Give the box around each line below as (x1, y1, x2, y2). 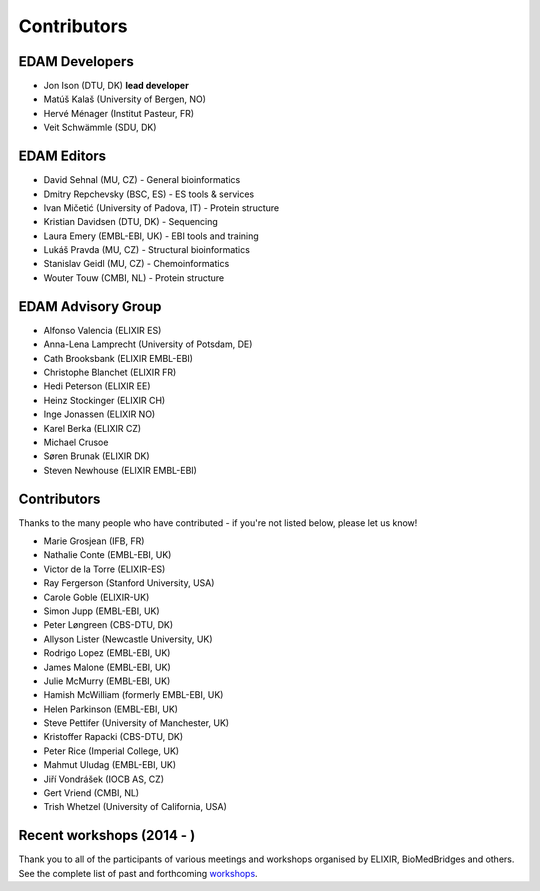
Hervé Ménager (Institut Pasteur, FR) (43, 107, 195, 119)
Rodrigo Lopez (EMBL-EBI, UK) (43, 647, 171, 659)
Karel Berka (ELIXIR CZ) (43, 422, 142, 434)
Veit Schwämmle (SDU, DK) (43, 121, 157, 134)
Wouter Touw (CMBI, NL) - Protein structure (43, 271, 225, 284)
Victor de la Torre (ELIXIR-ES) (43, 563, 166, 575)
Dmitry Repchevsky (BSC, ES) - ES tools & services (43, 188, 255, 200)
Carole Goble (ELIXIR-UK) (43, 591, 150, 603)
